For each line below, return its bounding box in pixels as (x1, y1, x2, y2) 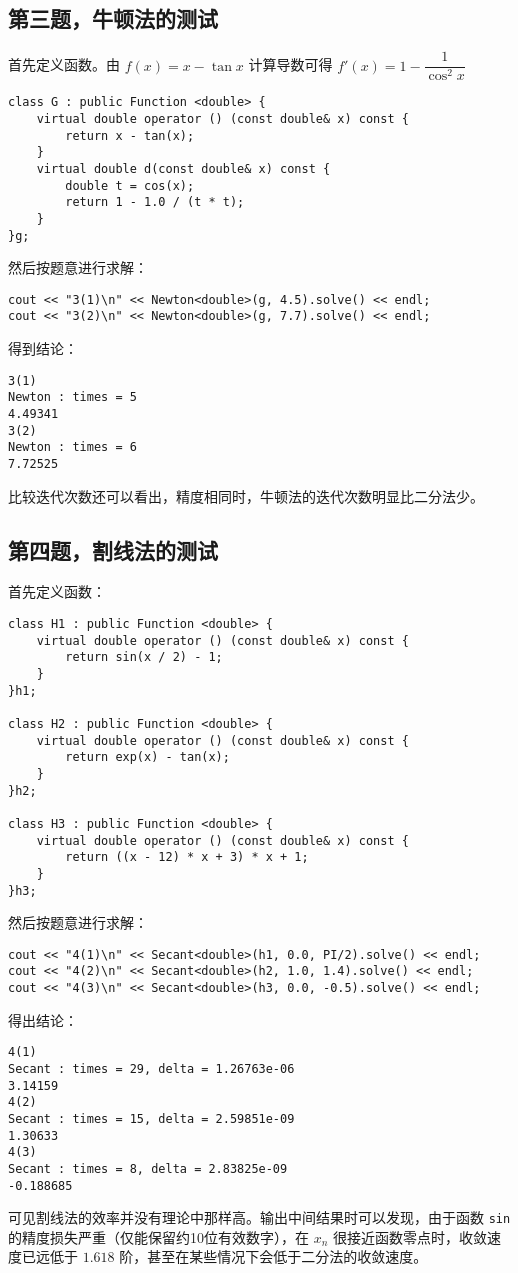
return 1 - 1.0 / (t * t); (65, 195, 245, 210)
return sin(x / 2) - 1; (65, 650, 223, 665)
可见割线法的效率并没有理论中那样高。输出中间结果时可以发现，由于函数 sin (8, 1207, 511, 1228)
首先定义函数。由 (8, 54, 120, 75)
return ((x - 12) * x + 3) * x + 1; (65, 850, 309, 865)
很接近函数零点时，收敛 (333, 1226, 488, 1247)
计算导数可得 (248, 54, 333, 75)
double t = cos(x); (65, 178, 195, 193)
